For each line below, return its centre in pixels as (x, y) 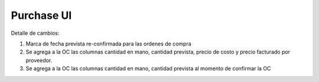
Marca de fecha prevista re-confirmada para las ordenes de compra (108, 44)
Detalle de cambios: (35, 33)
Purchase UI (41, 15)
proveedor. (39, 60)
